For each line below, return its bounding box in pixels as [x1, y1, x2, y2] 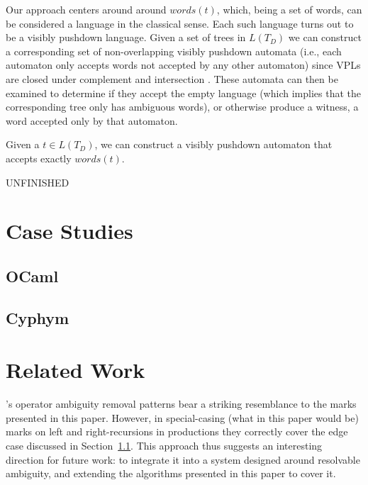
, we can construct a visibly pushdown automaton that [94, 137, 333, 152]
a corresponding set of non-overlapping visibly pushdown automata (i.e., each [6, 43, 342, 58]
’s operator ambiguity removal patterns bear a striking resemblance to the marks [6, 396, 357, 411]
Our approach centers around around [6, 2, 167, 16]
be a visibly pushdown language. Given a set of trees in [6, 30, 246, 45]
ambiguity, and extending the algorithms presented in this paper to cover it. [6, 466, 336, 481]
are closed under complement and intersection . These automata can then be [6, 71, 338, 86]
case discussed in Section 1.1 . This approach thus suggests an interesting [6, 437, 323, 452]
